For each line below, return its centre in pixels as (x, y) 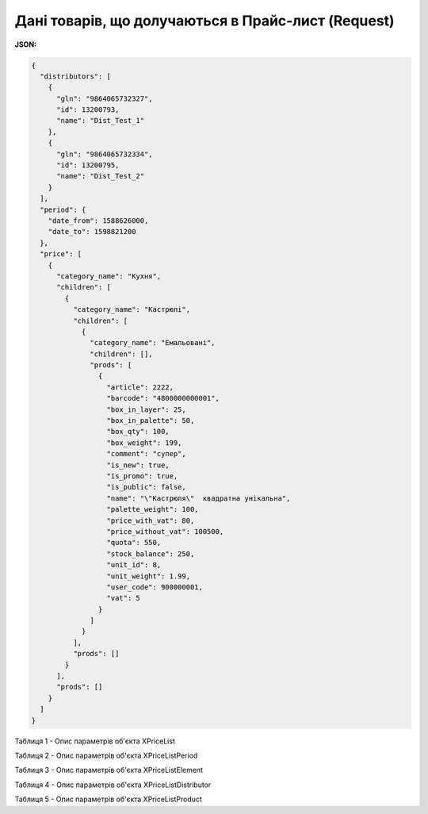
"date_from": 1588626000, (98, 221)
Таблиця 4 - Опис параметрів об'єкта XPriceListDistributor (113, 785)
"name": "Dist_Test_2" (101, 176)
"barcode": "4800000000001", (163, 398)
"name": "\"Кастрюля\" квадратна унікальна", (199, 498)
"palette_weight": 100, (153, 509)
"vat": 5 (123, 598)
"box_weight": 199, (144, 443)
